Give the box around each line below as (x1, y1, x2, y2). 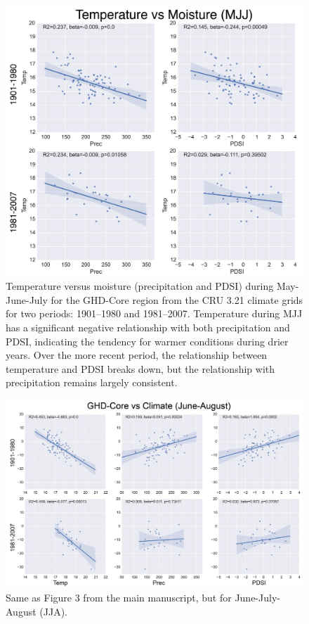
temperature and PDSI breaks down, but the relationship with (6, 361, 275, 376)
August (6, 604, 37, 619)
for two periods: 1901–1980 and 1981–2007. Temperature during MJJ (6, 306, 303, 321)
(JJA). (39, 604, 67, 619)
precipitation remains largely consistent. (6, 375, 178, 390)
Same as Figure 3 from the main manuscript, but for (6, 590, 232, 605)
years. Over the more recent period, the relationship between (6, 348, 268, 362)
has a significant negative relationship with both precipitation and (6, 320, 290, 335)
